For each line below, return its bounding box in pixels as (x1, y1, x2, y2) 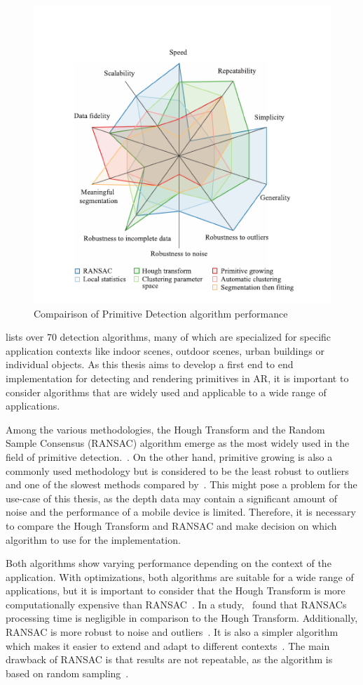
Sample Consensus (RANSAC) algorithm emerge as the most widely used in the (6, 436, 350, 450)
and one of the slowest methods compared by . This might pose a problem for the (6, 477, 357, 492)
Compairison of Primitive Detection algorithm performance (34, 306, 288, 320)
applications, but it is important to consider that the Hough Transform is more (6, 583, 345, 598)
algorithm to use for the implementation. (6, 532, 181, 547)
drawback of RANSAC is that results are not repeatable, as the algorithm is (6, 652, 333, 667)
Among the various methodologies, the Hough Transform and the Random (6, 422, 325, 436)
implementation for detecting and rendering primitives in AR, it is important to (6, 370, 349, 385)
